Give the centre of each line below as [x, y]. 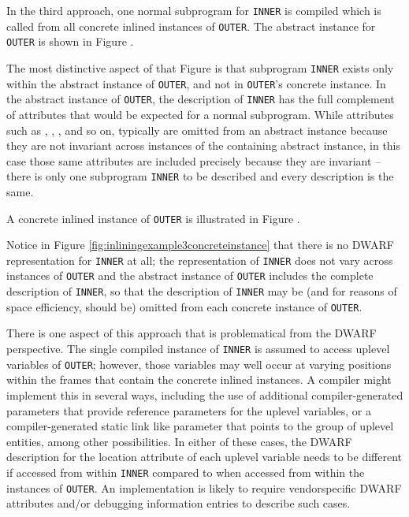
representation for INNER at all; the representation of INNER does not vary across [200, 260]
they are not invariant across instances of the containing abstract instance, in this [204, 145]
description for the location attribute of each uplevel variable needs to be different [204, 457]
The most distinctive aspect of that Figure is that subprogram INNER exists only [200, 67]
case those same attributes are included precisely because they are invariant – [194, 160]
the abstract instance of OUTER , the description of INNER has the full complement [201, 99]
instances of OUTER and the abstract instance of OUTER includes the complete [190, 275]
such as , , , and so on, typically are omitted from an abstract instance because [197, 130]
